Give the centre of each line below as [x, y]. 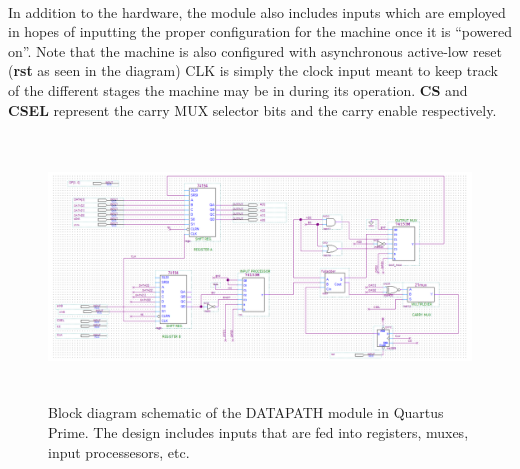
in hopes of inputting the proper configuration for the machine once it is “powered [260, 31]
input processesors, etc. [119, 451]
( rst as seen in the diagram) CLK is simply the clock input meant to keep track [253, 70]
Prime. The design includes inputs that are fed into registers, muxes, [258, 431]
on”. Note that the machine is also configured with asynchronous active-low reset [255, 50]
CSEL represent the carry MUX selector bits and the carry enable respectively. [252, 109]
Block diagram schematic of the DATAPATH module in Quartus [246, 412]
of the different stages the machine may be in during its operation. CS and [238, 89]
